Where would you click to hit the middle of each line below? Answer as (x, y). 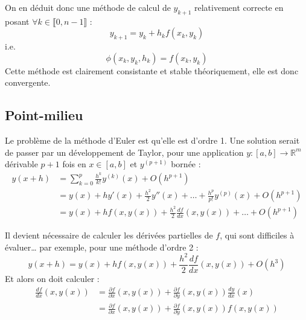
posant (17, 21)
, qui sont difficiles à (257, 235)
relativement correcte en (239, 7)
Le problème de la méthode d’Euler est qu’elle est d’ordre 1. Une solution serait (152, 140)
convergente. (28, 82)
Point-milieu (44, 115)
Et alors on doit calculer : (52, 279)
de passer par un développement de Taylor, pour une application (124, 152)
